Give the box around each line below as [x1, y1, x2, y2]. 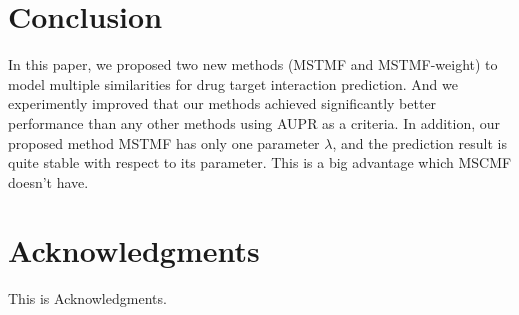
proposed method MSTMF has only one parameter [8, 132, 320, 153]
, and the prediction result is [332, 132, 507, 153]
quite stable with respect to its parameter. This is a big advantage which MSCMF [8, 152, 512, 173]
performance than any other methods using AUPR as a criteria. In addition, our [8, 112, 501, 133]
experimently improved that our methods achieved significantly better [8, 93, 437, 114]
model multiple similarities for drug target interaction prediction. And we [8, 73, 458, 94]
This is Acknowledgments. [8, 288, 167, 309]
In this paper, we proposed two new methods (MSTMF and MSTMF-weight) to [8, 54, 498, 75]
